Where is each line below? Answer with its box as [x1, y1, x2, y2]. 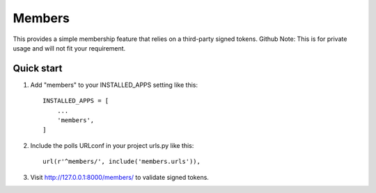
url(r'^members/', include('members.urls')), [42, 158, 201, 166]
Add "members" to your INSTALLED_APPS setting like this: [30, 81, 198, 89]
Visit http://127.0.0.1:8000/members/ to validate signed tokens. [30, 173, 209, 181]
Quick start [13, 62, 63, 74]
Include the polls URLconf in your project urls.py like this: [30, 141, 194, 149]
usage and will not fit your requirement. [13, 44, 126, 52]
